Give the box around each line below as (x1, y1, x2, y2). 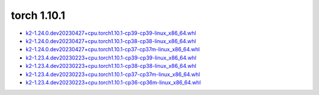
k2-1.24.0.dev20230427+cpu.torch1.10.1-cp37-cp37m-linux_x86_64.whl (25, 46, 200, 53)
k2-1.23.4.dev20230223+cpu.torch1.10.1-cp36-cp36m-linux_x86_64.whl (25, 78, 201, 86)
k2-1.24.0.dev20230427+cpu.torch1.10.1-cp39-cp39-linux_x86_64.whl (25, 30, 196, 37)
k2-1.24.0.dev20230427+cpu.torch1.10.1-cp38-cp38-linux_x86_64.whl (25, 37, 196, 44)
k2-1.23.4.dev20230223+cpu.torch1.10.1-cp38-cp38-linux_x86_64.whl (25, 63, 197, 70)
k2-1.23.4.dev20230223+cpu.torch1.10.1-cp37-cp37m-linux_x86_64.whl (25, 71, 200, 78)
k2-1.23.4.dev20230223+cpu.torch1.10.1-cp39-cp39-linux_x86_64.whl (25, 54, 197, 61)
